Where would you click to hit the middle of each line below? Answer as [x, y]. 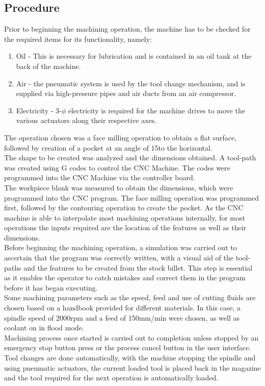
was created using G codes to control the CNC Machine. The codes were [117, 167]
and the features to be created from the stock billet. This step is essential [138, 267]
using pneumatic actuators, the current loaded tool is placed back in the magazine [132, 367]
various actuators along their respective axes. [86, 120]
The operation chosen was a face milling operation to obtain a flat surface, [121, 137]
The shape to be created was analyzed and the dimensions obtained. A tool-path [130, 158]
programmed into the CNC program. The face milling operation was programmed [132, 197]
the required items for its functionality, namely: [78, 39]
